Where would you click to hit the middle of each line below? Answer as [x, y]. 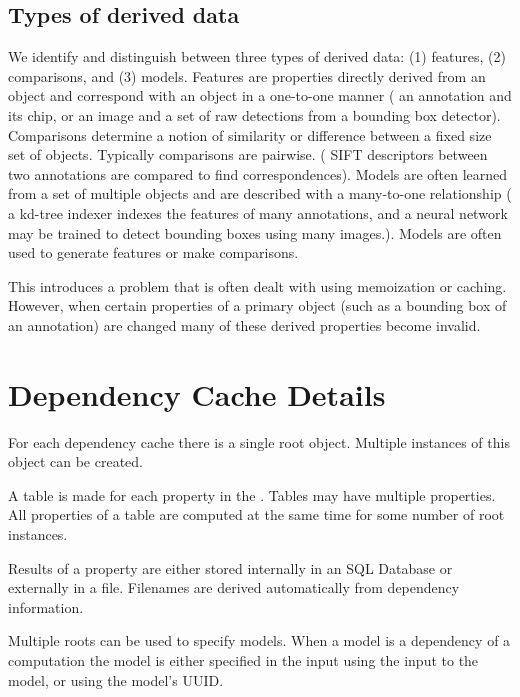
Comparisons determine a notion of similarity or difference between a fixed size [250, 134]
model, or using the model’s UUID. [116, 679]
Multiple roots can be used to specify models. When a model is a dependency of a [259, 640]
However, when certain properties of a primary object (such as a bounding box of [257, 305]
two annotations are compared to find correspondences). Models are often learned [258, 173]
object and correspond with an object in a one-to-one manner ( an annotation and [260, 95]
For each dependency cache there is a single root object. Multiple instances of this [259, 441]
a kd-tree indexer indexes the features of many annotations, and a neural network [258, 212]
